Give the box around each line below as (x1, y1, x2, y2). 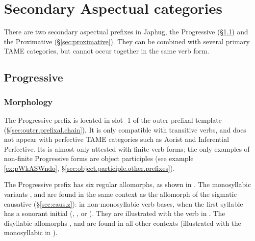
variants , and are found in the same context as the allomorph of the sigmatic (4, 189, 237, 199)
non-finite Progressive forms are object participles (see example (4, 153, 194, 163)
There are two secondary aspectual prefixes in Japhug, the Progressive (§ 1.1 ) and (4, 27, 248, 37)
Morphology (4, 95, 53, 107)
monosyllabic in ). (4, 227, 58, 238)
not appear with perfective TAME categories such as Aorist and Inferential (4, 134, 229, 144)
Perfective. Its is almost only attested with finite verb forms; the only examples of (4, 143, 250, 154)
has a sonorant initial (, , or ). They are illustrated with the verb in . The (4, 208, 225, 218)
